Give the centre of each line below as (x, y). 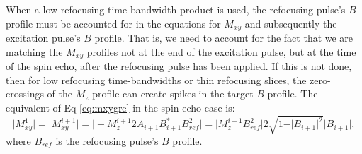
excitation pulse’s (43, 38)
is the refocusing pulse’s (107, 141)
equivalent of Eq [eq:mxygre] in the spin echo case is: (120, 107)
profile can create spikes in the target (173, 94)
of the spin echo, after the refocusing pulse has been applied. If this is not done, (179, 66)
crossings (25, 94)
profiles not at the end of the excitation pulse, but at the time (221, 51)
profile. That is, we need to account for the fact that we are (224, 38)
